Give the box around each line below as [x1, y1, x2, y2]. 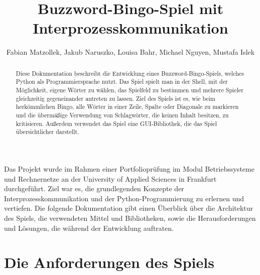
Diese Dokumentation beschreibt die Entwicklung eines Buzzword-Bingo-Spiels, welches [16, 69, 244, 77]
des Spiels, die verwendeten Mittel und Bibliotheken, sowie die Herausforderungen [4, 212, 256, 223]
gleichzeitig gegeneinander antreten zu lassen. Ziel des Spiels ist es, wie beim [16, 94, 215, 102]
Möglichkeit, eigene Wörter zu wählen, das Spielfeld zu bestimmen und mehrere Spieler [16, 86, 243, 94]
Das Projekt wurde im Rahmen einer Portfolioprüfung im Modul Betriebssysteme [4, 163, 254, 174]
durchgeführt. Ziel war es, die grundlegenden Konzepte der [4, 183, 184, 194]
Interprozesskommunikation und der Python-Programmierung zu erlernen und [4, 193, 244, 203]
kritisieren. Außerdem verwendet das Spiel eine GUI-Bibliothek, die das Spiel [16, 119, 217, 127]
